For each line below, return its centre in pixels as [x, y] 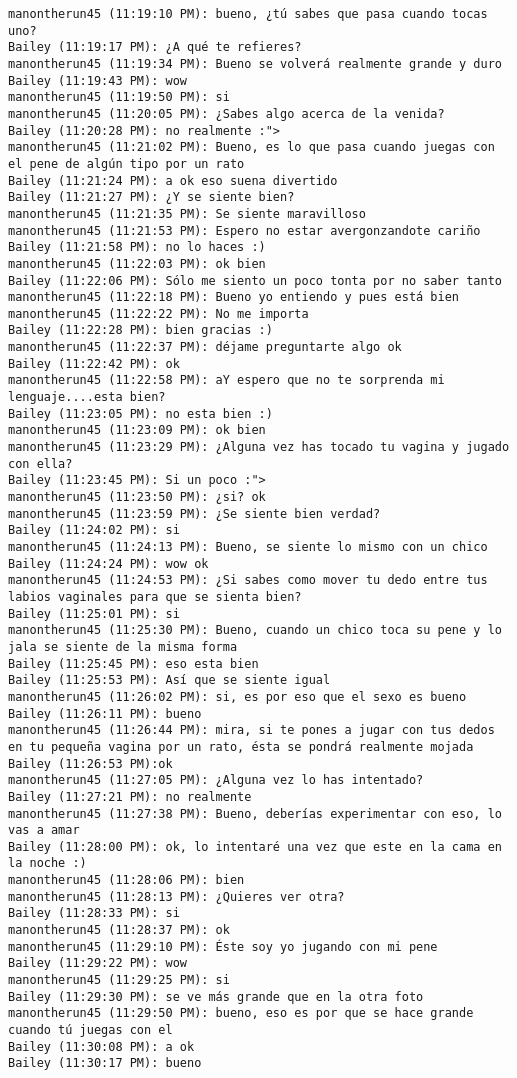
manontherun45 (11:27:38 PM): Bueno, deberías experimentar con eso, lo [255, 813]
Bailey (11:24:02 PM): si [94, 530]
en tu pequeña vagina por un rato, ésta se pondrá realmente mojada [241, 746]
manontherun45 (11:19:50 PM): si [119, 97]
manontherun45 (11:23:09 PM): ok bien [137, 430]
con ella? [40, 463]
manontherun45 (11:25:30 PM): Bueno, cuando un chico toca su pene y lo [255, 630]
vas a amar [44, 830]
